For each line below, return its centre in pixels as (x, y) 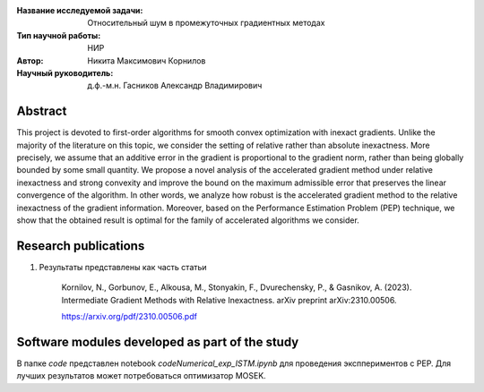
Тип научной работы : (59, 35)
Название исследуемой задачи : (80, 10)
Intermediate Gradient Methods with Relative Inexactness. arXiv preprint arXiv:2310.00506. (229, 300)
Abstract (42, 111)
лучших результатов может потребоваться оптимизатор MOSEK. (141, 376)
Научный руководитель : (65, 72)
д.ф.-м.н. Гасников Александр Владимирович (175, 86)
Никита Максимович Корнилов (147, 60)
